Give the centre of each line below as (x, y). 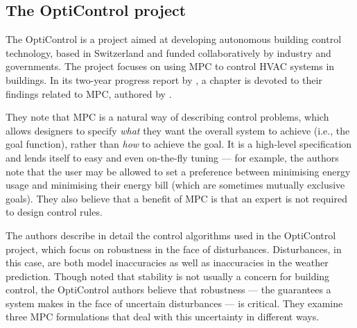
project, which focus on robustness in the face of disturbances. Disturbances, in (174, 249)
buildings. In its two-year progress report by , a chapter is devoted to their (164, 79)
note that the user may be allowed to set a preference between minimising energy (178, 171)
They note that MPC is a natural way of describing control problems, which (167, 117)
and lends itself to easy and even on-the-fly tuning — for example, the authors (172, 157)
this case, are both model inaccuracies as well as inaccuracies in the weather (167, 262)
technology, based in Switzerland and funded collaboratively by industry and (168, 52)
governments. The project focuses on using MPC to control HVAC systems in (170, 66)
